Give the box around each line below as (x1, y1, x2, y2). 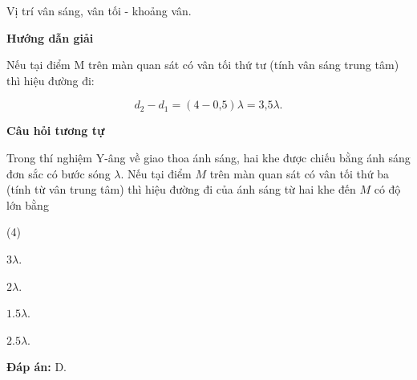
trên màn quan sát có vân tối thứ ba (209, 165, 390, 182)
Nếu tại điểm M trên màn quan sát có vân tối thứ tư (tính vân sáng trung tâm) (6, 56, 399, 73)
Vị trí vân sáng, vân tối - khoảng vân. (6, 2, 192, 18)
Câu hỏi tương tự (6, 122, 105, 139)
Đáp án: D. (6, 358, 67, 375)
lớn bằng (6, 196, 49, 213)
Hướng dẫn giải (6, 29, 94, 46)
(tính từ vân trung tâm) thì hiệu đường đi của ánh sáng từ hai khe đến (6, 181, 356, 198)
